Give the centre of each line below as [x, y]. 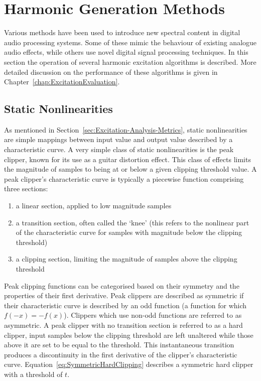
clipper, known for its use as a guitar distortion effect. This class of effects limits [127, 159]
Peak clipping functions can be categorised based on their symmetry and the [122, 285]
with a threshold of [33, 374]
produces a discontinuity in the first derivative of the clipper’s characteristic [121, 354]
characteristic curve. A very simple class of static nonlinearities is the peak [119, 149]
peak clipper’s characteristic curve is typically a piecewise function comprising [124, 178]
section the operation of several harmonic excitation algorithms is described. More [130, 61]
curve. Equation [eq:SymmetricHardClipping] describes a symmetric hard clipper [129, 364]
